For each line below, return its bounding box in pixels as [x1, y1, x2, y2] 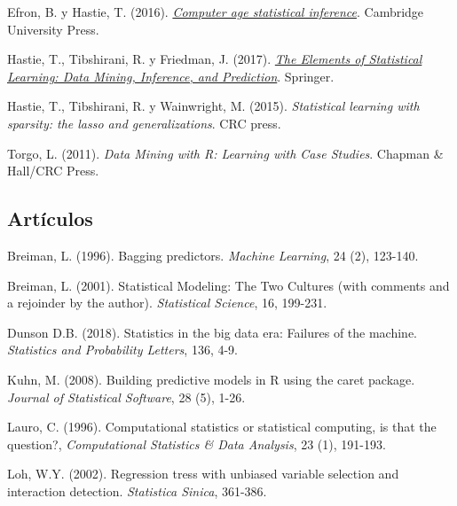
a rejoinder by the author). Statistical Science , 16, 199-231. [7, 293, 327, 312]
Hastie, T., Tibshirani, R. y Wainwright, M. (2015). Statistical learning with [7, 97, 420, 115]
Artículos [7, 205, 93, 232]
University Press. [7, 19, 99, 38]
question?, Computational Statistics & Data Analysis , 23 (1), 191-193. [7, 434, 386, 453]
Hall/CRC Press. [7, 161, 99, 180]
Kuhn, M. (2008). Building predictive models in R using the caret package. [7, 370, 415, 388]
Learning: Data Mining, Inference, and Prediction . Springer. [7, 66, 335, 85]
